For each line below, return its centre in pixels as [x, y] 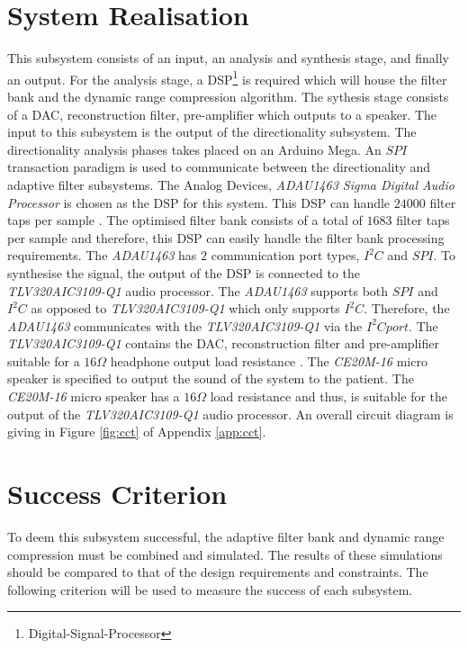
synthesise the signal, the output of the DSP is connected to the [184, 272]
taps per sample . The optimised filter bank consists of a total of [185, 220]
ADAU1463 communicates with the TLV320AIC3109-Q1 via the [185, 325]
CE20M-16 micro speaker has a [94, 396]
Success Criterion [117, 494]
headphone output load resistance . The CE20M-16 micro [269, 360]
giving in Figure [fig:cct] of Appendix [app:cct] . [137, 432]
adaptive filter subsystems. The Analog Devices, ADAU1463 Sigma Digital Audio [231, 184]
